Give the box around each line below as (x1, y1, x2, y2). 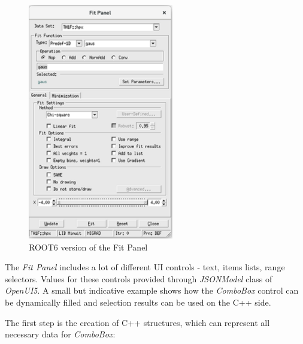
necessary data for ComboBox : (5, 328, 116, 340)
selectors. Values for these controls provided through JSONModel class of (5, 272, 272, 285)
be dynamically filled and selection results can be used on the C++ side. (5, 296, 271, 309)
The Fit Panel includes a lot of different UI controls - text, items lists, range (5, 261, 285, 273)
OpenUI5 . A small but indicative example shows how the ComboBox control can (5, 284, 299, 297)
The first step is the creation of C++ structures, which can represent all (5, 316, 270, 328)
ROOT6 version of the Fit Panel (29, 240, 148, 253)
